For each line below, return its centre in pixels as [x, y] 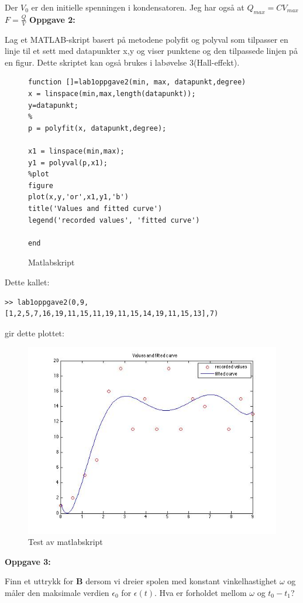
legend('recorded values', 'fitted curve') [114, 220]
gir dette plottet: [35, 333]
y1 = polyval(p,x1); [68, 163]
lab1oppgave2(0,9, [53, 302]
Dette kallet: [27, 282]
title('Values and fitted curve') [95, 208]
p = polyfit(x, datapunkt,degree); [97, 128]
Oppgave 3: [28, 561]
